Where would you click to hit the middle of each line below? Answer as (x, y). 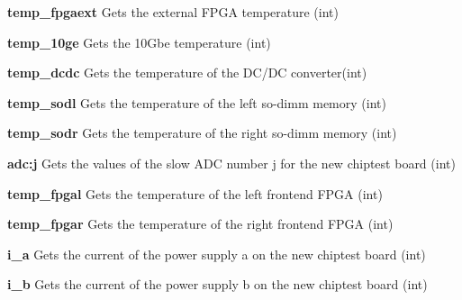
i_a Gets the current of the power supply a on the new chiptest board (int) (217, 254)
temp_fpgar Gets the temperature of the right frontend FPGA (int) (200, 224)
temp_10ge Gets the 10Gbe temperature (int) (139, 42)
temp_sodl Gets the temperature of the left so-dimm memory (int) (197, 102)
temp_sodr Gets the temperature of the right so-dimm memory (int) (202, 133)
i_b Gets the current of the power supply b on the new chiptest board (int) (217, 284)
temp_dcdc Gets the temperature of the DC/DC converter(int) (187, 73)
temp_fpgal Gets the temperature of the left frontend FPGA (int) (195, 193)
